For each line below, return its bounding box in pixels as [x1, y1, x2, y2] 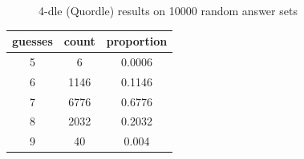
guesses [12, 33, 53, 50]
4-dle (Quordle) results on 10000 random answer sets [39, 2, 298, 18]
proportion [106, 33, 168, 50]
